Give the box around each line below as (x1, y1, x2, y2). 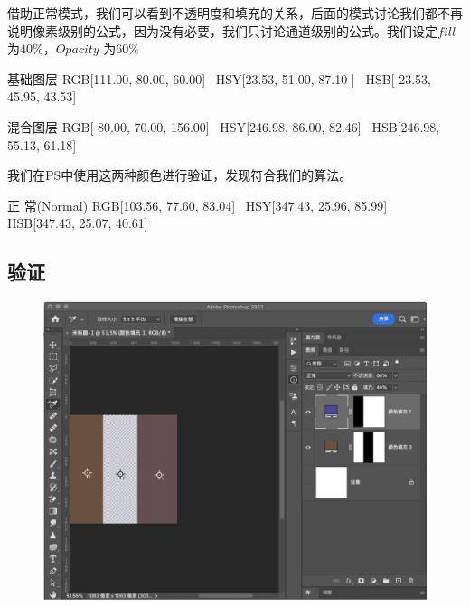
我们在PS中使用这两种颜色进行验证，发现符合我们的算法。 (7, 166, 352, 185)
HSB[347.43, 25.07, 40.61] (7, 213, 148, 232)
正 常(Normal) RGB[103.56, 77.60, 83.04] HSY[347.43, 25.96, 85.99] (7, 195, 388, 214)
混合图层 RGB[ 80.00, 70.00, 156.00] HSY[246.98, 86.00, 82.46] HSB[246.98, (7, 117, 440, 136)
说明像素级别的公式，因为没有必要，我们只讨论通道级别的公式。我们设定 (7, 21, 437, 40)
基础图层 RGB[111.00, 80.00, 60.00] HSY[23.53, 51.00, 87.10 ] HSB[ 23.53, (7, 69, 431, 88)
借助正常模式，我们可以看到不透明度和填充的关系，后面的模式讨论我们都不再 (7, 4, 463, 22)
